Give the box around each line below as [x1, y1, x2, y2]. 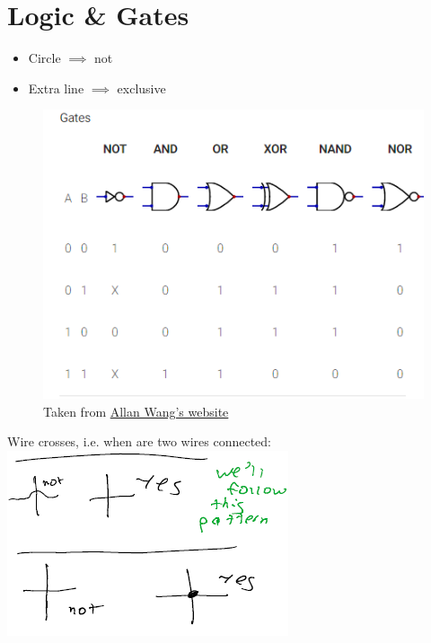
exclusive [117, 78, 166, 97]
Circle [28, 48, 61, 67]
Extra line [28, 78, 84, 97]
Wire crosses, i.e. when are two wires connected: [7, 432, 272, 451]
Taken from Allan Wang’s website [43, 401, 229, 420]
